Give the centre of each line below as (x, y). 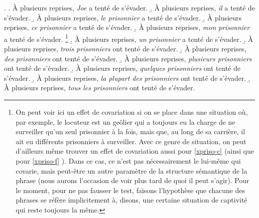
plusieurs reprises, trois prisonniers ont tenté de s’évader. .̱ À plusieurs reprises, (125, 49)
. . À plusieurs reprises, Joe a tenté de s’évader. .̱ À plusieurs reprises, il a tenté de (129, 7)
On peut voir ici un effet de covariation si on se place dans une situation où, (132, 112)
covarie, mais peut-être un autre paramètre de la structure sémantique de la (131, 170)
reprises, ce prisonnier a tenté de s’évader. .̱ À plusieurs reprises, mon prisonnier (127, 27)
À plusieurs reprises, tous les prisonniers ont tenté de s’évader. (100, 88)
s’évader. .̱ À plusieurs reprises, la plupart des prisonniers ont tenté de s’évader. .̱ (127, 78)
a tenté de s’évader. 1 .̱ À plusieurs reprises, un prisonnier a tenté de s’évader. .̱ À (129, 38)
